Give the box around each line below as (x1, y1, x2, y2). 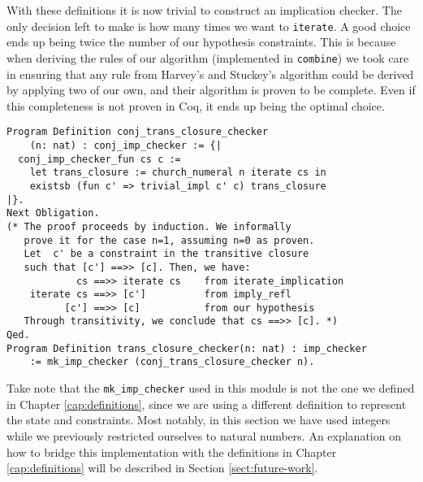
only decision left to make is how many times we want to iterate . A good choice (6, 17, 411, 34)
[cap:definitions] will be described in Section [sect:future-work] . (6, 459, 318, 476)
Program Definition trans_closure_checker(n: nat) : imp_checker (6, 342, 367, 354)
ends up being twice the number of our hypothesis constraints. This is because (6, 33, 396, 50)
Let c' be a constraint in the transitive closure (24, 248, 309, 260)
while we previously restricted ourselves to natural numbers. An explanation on (6, 427, 401, 444)
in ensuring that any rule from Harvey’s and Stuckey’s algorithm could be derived (6, 65, 414, 82)
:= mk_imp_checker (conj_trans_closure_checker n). (29, 356, 315, 368)
